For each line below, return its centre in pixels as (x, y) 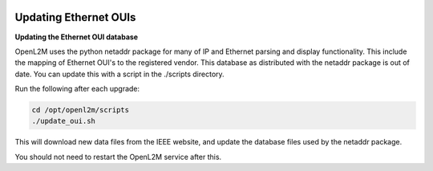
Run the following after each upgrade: (77, 89)
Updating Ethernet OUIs (75, 17)
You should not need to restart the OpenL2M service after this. (118, 157)
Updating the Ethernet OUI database (77, 37)
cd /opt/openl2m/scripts (81, 110)
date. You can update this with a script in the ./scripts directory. (119, 74)
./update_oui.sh (64, 121)
